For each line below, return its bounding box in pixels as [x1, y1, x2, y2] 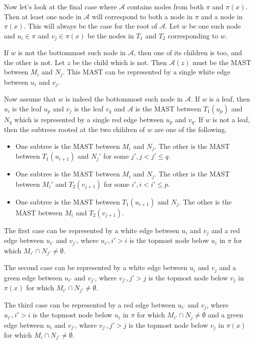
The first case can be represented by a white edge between [4, 225, 179, 235]
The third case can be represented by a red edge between [4, 299, 176, 310]
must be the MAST [192, 57, 251, 67]
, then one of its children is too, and [134, 47, 242, 58]
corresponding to [168, 30, 218, 40]
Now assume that [4, 94, 56, 104]
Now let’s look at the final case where [4, 1, 117, 11]
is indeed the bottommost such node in [65, 94, 183, 104]
